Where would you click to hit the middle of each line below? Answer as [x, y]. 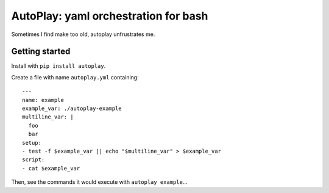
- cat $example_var [51, 168]
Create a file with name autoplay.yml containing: [75, 77]
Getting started [41, 52]
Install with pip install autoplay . [58, 66]
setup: [32, 143]
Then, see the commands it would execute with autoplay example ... [99, 182]
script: [34, 160]
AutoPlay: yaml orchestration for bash [110, 16]
